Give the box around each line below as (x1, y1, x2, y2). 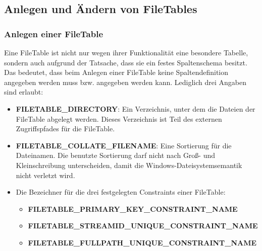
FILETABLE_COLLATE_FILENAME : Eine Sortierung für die (16, 140, 232, 150)
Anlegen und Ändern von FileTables (4, 1, 197, 17)
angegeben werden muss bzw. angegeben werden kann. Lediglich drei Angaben (4, 76, 246, 87)
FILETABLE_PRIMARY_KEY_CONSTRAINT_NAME (28, 203, 238, 214)
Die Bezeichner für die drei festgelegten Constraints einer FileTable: (16, 187, 226, 197)
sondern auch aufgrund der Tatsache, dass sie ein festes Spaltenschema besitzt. (4, 57, 247, 67)
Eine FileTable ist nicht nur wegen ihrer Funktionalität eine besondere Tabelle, (4, 47, 248, 57)
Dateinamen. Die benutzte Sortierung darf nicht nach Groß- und (16, 150, 216, 160)
